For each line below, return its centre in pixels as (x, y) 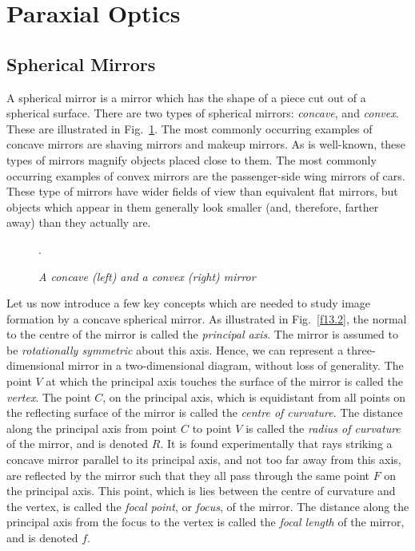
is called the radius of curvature (323, 428)
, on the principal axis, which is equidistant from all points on (254, 396)
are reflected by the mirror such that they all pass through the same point (188, 475)
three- (361, 349)
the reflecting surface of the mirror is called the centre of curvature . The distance (205, 412)
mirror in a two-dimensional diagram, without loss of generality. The (236, 365)
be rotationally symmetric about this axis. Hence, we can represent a (175, 349)
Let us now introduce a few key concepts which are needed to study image (189, 303)
